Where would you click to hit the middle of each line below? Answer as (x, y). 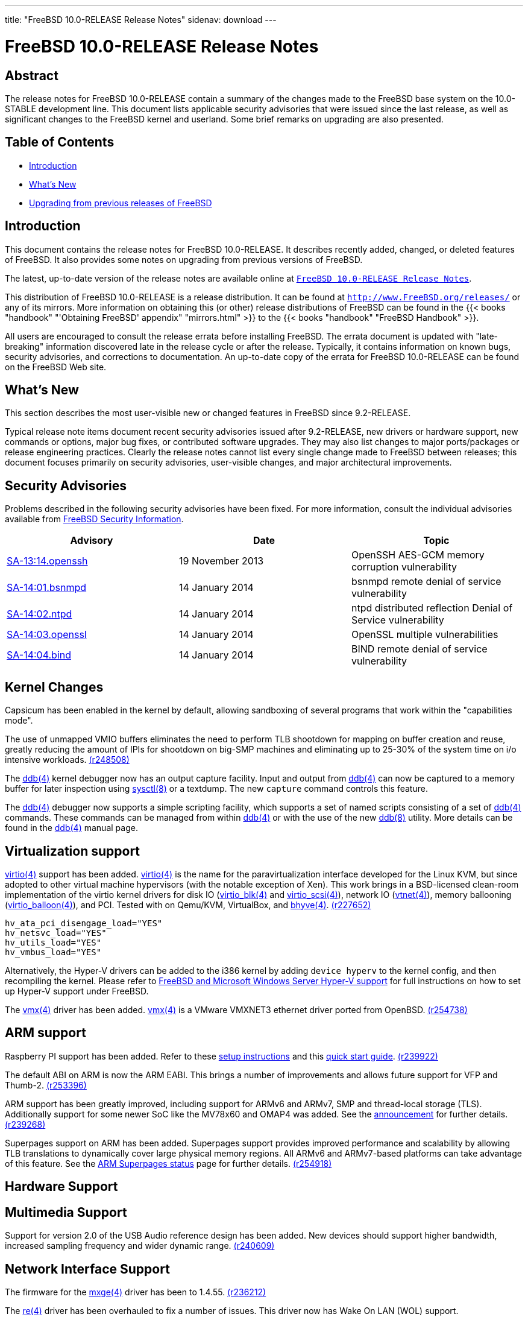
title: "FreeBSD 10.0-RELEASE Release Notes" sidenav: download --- (141, 20)
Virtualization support (73, 851)
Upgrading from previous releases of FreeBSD (121, 203)
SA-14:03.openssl (47, 635)
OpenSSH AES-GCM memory (418, 555)
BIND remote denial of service (419, 649)
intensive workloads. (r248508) (67, 760)
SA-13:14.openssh (47, 561)
